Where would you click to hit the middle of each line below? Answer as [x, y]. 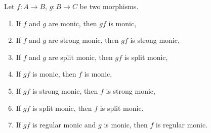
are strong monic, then [83, 40]
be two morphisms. [109, 6]
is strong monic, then [65, 90]
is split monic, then [62, 108]
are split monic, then [80, 57]
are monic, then [73, 23]
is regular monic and [64, 125]
